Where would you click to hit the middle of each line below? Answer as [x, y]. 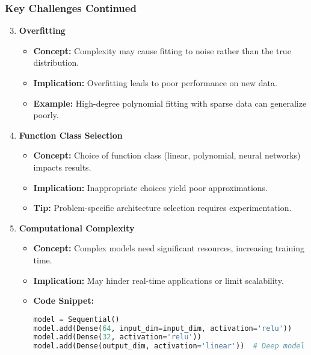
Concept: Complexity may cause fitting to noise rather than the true [162, 50]
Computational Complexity [77, 228]
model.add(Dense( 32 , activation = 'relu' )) [117, 337]
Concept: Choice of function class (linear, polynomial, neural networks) [167, 155]
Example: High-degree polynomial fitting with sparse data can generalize [170, 103]
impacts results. [62, 167]
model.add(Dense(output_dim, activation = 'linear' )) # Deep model [169, 346]
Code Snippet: [64, 300]
